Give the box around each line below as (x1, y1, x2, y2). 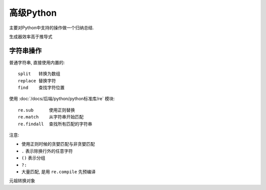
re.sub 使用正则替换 (18, 107, 75, 113)
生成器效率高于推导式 (9, 34, 53, 39)
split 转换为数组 (18, 71, 61, 76)
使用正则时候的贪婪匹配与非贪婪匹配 (21, 141, 95, 147)
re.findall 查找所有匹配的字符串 (18, 121, 93, 127)
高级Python (9, 7, 57, 18)
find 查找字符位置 (18, 85, 65, 91)
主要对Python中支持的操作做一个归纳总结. (9, 25, 94, 31)
